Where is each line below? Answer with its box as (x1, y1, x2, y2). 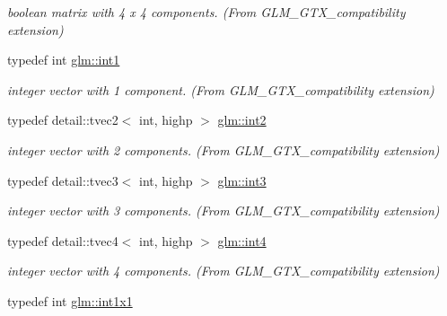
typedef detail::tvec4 (7, 231, 118, 250)
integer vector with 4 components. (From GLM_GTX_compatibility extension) (7, 261, 440, 280)
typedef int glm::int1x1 (7, 291, 133, 310)
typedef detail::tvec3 (7, 171, 118, 189)
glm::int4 (217, 231, 267, 250)
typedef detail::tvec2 (7, 110, 118, 129)
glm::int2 (217, 110, 267, 129)
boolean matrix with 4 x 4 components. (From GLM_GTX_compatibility (7, 3, 406, 21)
